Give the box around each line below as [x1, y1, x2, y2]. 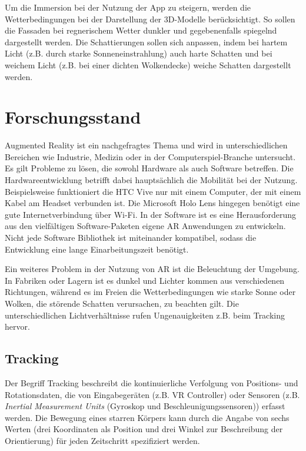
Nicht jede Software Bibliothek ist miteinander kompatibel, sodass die [5, 231, 257, 244]
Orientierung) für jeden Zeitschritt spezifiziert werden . [5, 434, 200, 446]
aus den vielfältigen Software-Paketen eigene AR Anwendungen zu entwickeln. [5, 220, 286, 232]
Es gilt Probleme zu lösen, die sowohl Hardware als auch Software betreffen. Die [5, 162, 294, 174]
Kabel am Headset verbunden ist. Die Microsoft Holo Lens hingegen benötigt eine [5, 197, 300, 209]
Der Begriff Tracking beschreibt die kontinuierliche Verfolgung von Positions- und [5, 376, 298, 389]
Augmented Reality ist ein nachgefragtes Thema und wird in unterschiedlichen [5, 139, 288, 151]
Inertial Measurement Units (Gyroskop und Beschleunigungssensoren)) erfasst [5, 400, 285, 412]
